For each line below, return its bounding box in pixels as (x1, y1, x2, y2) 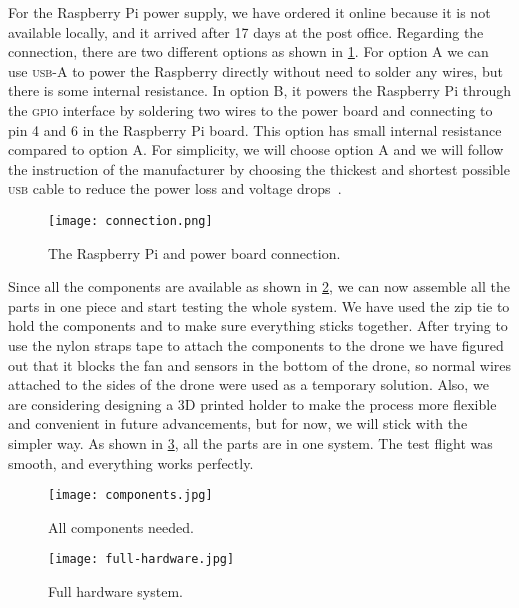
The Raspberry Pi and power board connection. (48, 242, 341, 263)
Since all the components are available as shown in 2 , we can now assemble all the (8, 276, 511, 297)
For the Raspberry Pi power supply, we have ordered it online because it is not (8, 2, 491, 22)
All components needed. (48, 516, 194, 537)
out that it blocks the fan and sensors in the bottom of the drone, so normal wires (8, 354, 512, 375)
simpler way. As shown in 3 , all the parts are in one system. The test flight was (8, 432, 493, 453)
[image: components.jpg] (48, 488, 213, 503)
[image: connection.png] (48, 213, 213, 228)
